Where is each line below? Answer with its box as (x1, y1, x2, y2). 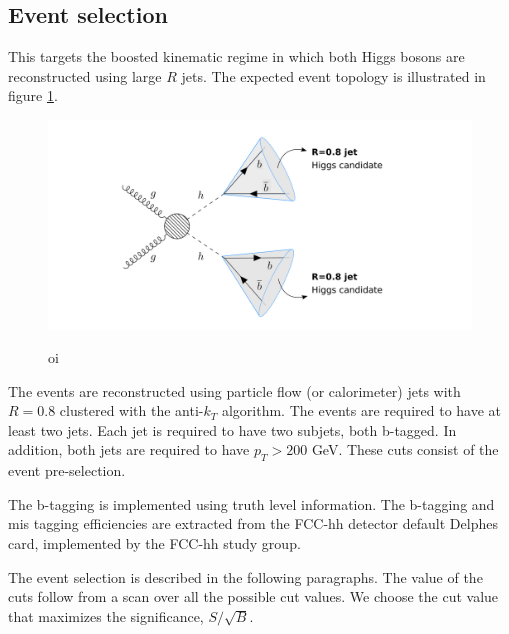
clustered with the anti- (59, 400, 204, 421)
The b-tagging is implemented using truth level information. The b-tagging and (8, 493, 495, 514)
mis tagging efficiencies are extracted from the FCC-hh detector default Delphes (8, 513, 498, 534)
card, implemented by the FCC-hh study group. (8, 533, 301, 554)
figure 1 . (8, 85, 58, 106)
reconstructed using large (8, 65, 162, 86)
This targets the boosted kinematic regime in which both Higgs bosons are (8, 46, 465, 67)
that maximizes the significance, (8, 605, 204, 626)
